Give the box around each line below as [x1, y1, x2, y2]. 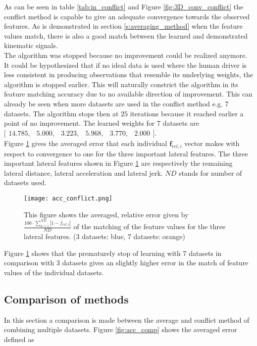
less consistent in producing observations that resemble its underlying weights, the [4, 69, 253, 80]
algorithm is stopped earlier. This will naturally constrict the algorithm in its [4, 79, 238, 89]
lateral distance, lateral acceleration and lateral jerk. [4, 167, 163, 178]
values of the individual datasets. [4, 267, 104, 277]
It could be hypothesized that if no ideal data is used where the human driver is [4, 59, 247, 70]
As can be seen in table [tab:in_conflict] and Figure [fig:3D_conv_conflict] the [4, 1, 244, 11]
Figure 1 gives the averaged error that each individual [4, 138, 167, 148]
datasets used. [4, 177, 47, 188]
